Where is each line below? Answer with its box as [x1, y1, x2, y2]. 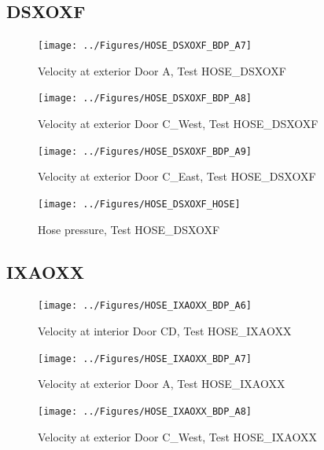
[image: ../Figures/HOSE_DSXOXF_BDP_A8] [38, 93, 252, 104]
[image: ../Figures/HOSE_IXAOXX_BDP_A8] [38, 405, 252, 417]
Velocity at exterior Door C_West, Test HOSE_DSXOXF [38, 115, 318, 132]
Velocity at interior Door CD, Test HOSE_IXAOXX [38, 323, 292, 339]
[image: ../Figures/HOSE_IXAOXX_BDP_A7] [38, 353, 252, 364]
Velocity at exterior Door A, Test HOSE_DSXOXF [38, 62, 286, 79]
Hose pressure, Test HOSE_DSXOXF [38, 221, 220, 237]
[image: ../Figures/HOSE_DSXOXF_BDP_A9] [38, 145, 252, 157]
